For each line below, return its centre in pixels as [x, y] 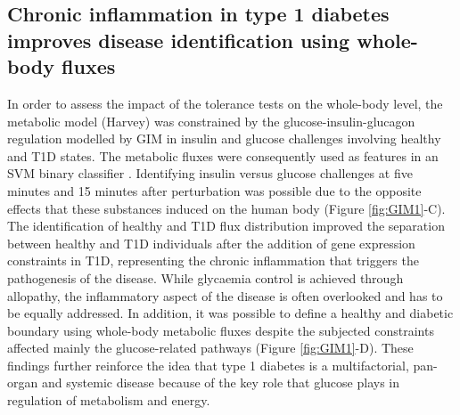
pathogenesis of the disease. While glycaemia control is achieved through [205, 277]
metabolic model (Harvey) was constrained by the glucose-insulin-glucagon [211, 121]
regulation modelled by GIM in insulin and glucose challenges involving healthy [224, 138]
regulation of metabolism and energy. [109, 400]
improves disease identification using [179, 40]
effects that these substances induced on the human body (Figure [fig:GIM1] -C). [226, 208]
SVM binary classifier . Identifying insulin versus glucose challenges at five [210, 173]
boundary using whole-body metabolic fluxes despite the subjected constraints [221, 330]
